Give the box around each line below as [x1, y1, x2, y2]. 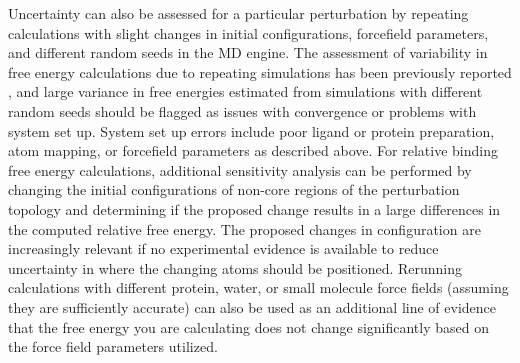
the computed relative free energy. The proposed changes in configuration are [8, 218, 481, 239]
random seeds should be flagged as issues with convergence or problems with [8, 100, 477, 121]
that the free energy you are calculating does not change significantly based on [8, 316, 490, 337]
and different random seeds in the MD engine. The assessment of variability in [8, 42, 488, 63]
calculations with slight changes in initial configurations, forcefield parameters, [8, 22, 489, 43]
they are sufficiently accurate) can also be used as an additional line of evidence [8, 296, 497, 317]
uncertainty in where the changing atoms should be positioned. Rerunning [8, 257, 463, 278]
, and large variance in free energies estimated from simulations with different [8, 81, 483, 102]
